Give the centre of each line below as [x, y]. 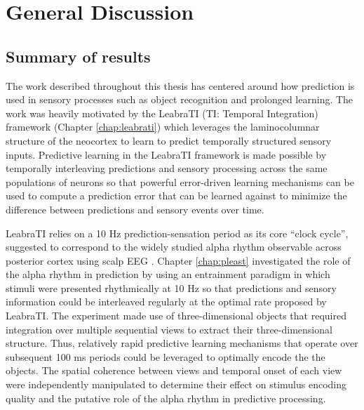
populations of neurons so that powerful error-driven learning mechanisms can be [180, 181]
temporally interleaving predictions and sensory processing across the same [167, 168]
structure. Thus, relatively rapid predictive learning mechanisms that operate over [182, 343]
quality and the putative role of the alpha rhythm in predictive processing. [166, 398]
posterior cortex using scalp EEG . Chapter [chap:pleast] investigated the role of [178, 260]
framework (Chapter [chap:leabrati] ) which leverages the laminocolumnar [163, 127]
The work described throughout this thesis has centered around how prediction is [180, 85]
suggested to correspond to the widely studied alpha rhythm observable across [174, 247]
